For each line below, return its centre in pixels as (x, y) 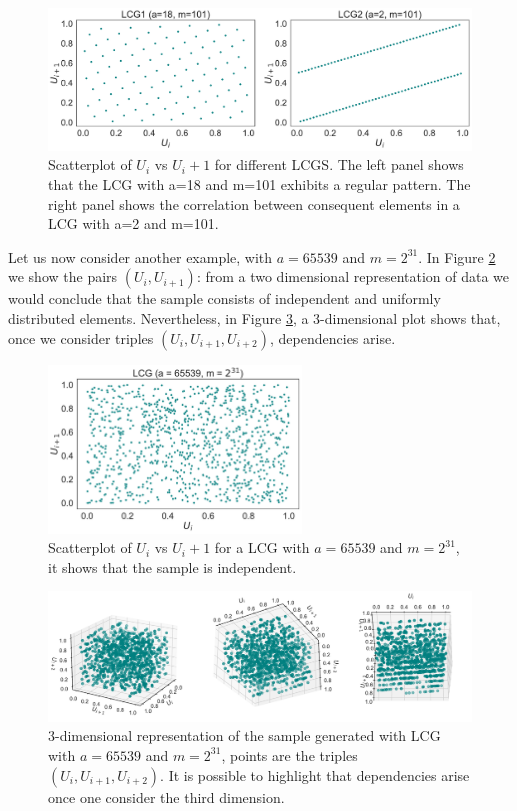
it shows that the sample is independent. (172, 566)
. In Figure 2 (457, 256)
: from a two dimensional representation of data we (353, 276)
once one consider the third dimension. (166, 796)
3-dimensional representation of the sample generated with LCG (244, 735)
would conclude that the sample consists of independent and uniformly (224, 298)
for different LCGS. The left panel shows (339, 164)
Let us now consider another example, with (140, 256)
